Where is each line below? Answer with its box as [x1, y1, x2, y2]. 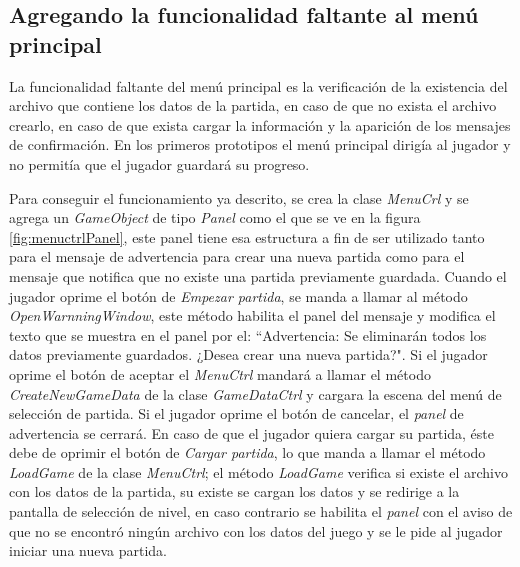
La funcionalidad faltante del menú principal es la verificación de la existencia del [9, 75, 508, 96]
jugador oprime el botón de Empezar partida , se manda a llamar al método [9, 285, 468, 306]
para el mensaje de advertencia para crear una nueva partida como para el [9, 246, 465, 267]
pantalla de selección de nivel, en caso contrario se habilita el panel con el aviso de [9, 501, 513, 522]
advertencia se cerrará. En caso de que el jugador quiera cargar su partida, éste [9, 422, 494, 443]
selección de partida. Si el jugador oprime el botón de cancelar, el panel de [9, 403, 464, 424]
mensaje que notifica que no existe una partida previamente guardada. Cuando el [9, 265, 507, 286]
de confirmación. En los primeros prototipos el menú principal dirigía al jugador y [9, 134, 511, 155]
